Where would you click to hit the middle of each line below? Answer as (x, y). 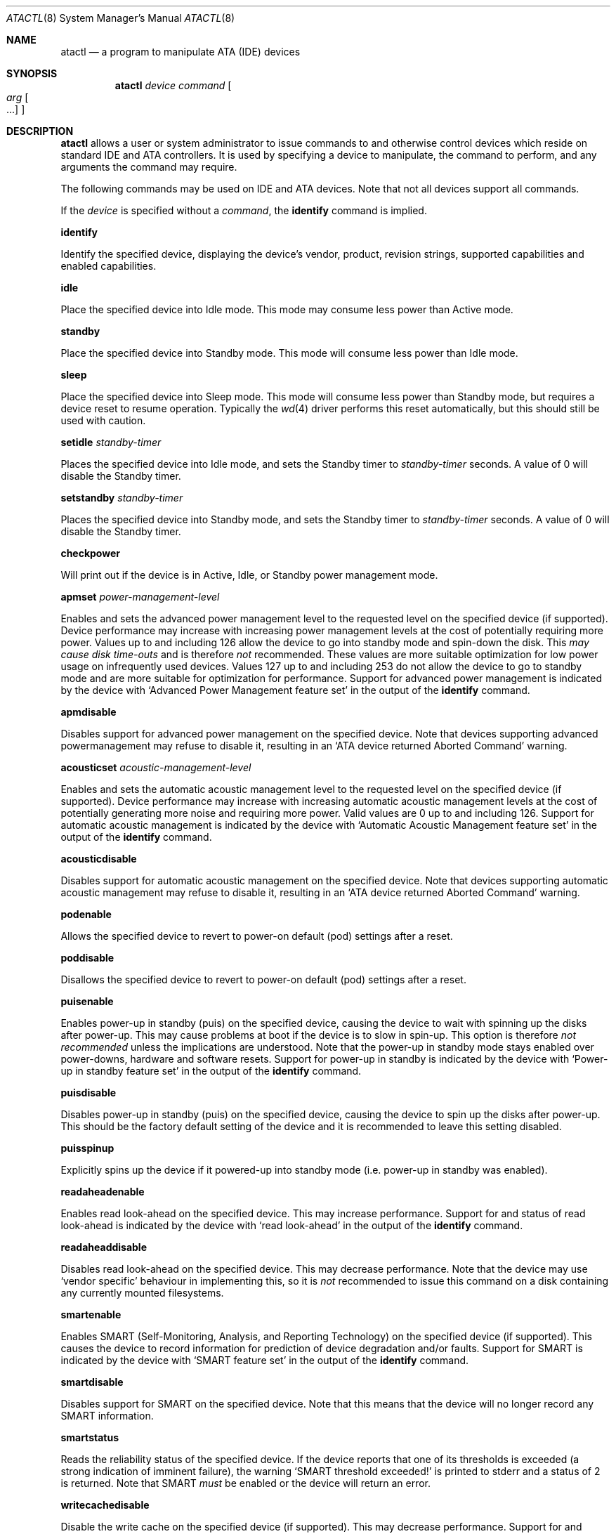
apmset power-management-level (140, 597)
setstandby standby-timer (122, 498)
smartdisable (92, 1382)
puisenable (87, 1001)
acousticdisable (99, 859)
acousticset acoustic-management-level (156, 767)
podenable (86, 914)
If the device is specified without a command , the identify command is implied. (244, 210)
